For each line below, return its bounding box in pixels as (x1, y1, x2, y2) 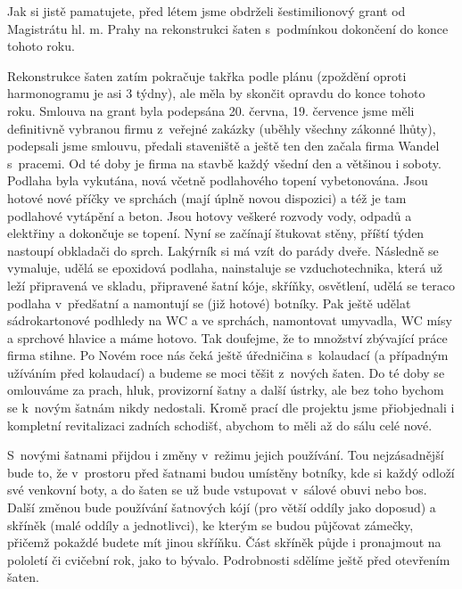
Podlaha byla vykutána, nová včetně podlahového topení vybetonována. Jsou (7, 171, 428, 190)
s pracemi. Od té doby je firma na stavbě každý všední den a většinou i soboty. (7, 153, 441, 172)
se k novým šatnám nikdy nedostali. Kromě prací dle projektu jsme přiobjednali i (7, 398, 455, 417)
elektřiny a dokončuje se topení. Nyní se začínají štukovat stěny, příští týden (7, 224, 425, 242)
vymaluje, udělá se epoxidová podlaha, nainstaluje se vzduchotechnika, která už (7, 258, 442, 277)
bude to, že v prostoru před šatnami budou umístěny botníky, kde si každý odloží (7, 462, 455, 481)
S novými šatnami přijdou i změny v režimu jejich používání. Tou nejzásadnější (7, 446, 444, 464)
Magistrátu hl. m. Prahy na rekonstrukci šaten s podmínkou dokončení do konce (7, 19, 449, 37)
